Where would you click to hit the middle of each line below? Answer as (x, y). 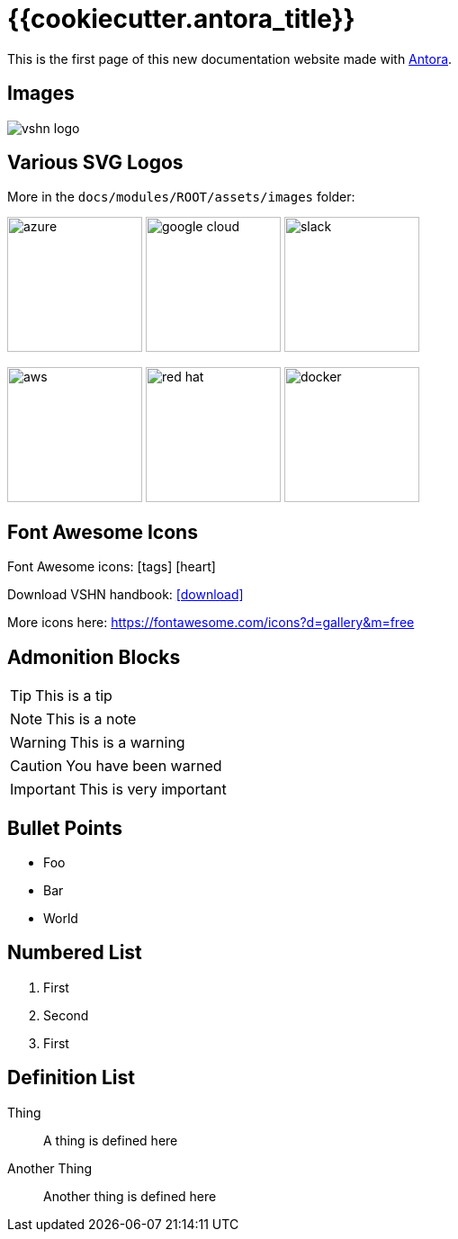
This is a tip (74, 696)
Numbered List (75, 953)
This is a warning (127, 743)
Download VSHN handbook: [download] (126, 595)
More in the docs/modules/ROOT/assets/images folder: (181, 197)
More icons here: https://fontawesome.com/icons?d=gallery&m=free (211, 623)
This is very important (153, 790)
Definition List (71, 1078)
